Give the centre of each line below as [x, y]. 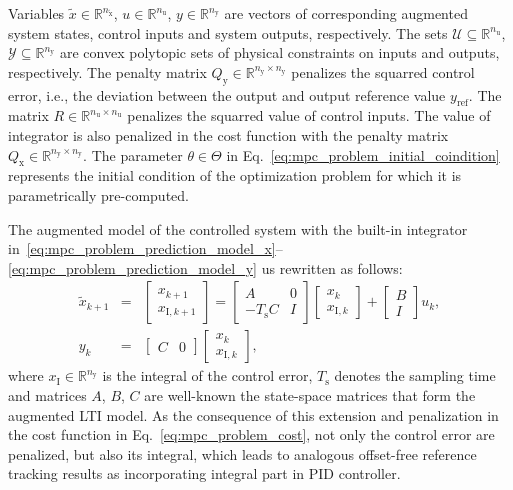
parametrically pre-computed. [98, 194]
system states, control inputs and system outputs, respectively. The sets [228, 32]
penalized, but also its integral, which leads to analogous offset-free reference [242, 453]
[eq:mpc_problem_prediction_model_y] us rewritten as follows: [205, 267]
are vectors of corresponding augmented [346, 13]
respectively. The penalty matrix [107, 71]
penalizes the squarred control [383, 71]
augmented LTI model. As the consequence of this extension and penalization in [253, 414]
